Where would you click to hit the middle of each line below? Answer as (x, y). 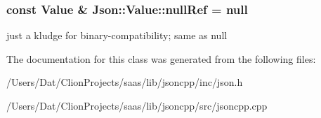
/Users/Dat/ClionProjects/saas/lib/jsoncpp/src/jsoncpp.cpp (137, 105)
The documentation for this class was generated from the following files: (161, 58)
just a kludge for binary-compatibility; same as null (117, 35)
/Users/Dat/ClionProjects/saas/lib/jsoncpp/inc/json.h (125, 82)
